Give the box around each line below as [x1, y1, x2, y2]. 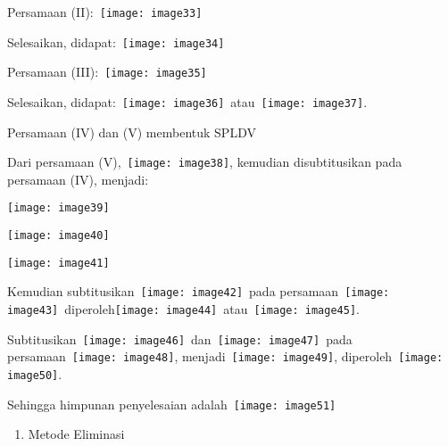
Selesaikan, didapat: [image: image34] [7, 32, 225, 51]
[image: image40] [7, 229, 110, 243]
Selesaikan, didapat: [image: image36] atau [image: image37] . [7, 92, 368, 111]
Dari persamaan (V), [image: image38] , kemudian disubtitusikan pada [7, 153, 402, 171]
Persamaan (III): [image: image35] [7, 62, 207, 81]
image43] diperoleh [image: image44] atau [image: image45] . [7, 300, 360, 318]
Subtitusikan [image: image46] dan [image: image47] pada [7, 329, 353, 348]
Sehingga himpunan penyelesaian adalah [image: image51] [7, 394, 336, 413]
